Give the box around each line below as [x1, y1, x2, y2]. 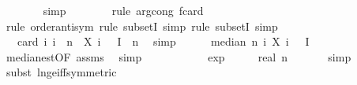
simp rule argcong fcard [43, 2, 204, 18]
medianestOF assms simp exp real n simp [6, 48, 351, 65]
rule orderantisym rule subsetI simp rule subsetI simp [6, 17, 278, 34]
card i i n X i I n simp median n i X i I [17, 33, 310, 50]
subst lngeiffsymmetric [6, 64, 117, 80]
